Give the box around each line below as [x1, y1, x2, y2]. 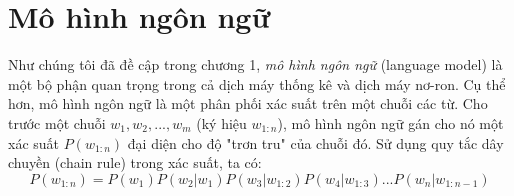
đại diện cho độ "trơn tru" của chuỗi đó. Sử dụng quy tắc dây [127, 132, 504, 153]
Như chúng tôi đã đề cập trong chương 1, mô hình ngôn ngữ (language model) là [8, 54, 503, 75]
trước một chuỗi [8, 112, 106, 133]
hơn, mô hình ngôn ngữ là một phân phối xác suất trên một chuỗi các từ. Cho [8, 93, 488, 114]
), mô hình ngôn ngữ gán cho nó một [277, 112, 504, 133]
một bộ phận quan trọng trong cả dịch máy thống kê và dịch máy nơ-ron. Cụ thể [8, 73, 506, 94]
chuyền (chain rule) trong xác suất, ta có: [8, 152, 262, 173]
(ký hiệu [196, 112, 247, 133]
